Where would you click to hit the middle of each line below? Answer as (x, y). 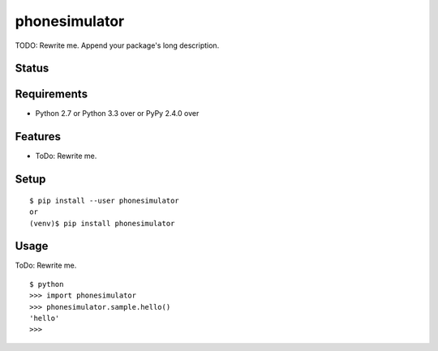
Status (32, 68)
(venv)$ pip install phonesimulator (102, 223)
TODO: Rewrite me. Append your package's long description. (117, 45)
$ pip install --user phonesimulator (105, 200)
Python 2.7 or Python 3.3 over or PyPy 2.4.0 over (117, 113)
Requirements (52, 94)
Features (38, 137)
